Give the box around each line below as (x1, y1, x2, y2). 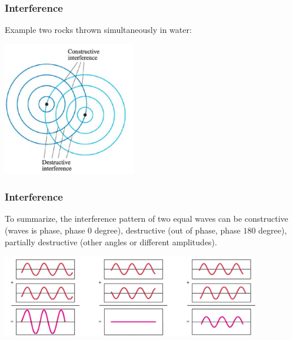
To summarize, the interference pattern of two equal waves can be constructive (5, 212, 288, 225)
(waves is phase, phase (5, 224, 85, 236)
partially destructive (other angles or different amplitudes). (5, 235, 217, 248)
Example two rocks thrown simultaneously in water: (5, 24, 192, 36)
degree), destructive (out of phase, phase (94, 224, 241, 236)
